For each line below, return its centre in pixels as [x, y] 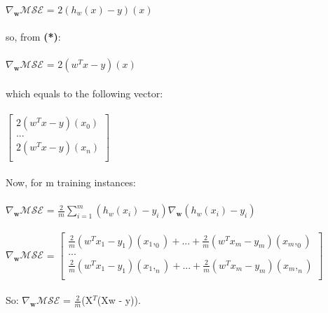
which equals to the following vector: [84, 93]
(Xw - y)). [119, 300]
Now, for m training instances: [71, 182]
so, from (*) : [33, 37]
